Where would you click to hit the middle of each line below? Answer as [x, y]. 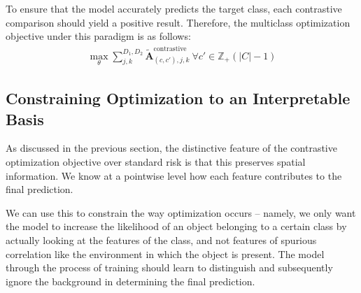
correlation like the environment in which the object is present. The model [165, 253]
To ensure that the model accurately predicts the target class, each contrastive [174, 8]
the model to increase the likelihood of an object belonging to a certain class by [176, 226]
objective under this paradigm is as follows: [98, 36]
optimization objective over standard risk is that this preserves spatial [156, 161]
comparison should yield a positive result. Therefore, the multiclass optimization [178, 22]
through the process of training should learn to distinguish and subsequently [169, 267]
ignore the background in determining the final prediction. [130, 281]
